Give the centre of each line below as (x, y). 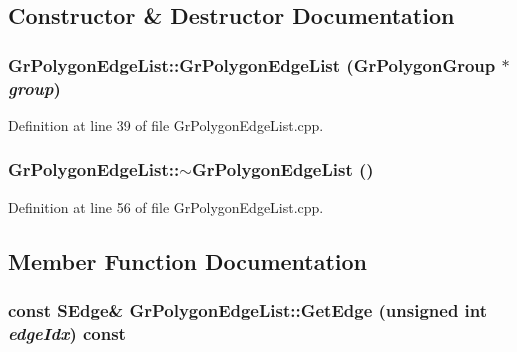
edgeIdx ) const (67, 332)
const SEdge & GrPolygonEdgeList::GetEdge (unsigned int (248, 310)
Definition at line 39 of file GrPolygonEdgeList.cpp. (166, 124)
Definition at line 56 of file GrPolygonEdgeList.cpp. (166, 206)
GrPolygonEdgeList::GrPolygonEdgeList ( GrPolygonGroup (252, 64)
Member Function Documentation (188, 260)
